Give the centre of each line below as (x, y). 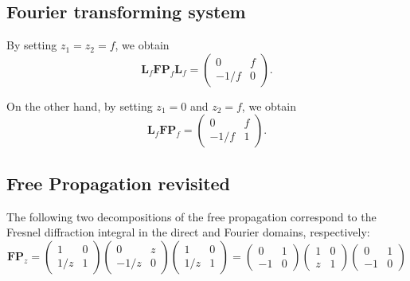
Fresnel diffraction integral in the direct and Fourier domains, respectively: (188, 232)
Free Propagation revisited (119, 183)
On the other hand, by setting (80, 105)
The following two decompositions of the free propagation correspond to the (191, 216)
